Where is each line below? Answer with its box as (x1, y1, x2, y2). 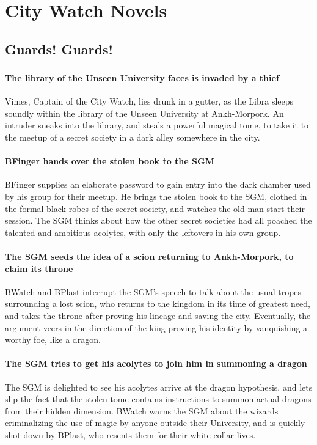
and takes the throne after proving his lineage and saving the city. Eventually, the (5, 309, 311, 322)
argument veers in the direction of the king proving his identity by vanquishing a (5, 321, 308, 334)
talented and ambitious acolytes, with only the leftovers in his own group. (5, 226, 281, 238)
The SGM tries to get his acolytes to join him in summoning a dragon (5, 357, 307, 370)
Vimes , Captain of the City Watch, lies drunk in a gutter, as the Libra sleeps (5, 95, 294, 108)
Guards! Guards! (5, 39, 113, 58)
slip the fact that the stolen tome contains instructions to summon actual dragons (5, 392, 312, 405)
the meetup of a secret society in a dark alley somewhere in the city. (5, 131, 260, 144)
